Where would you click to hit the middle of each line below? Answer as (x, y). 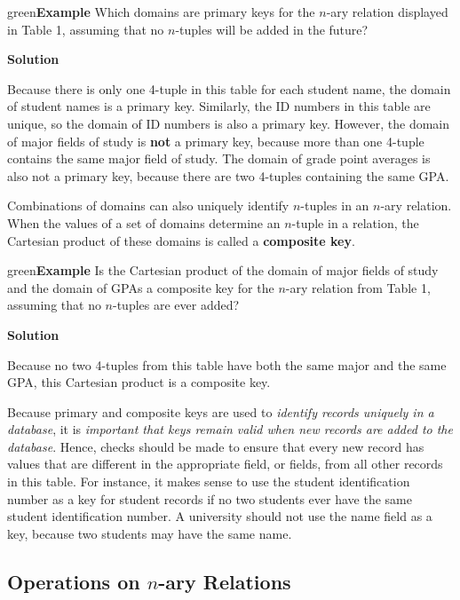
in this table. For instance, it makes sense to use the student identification (209, 482)
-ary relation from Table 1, (358, 287)
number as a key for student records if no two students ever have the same (210, 498)
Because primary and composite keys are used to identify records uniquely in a (221, 411)
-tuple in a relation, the (355, 222)
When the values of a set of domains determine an (144, 222)
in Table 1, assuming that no (86, 29)
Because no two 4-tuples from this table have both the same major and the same (227, 364)
